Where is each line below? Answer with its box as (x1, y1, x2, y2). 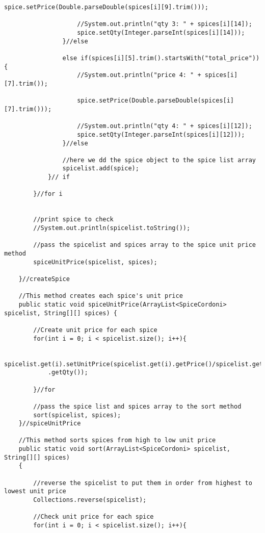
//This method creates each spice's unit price (18, 292, 183, 300)
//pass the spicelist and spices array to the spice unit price (33, 241, 256, 249)
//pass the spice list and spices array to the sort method (33, 402, 242, 410)
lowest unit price (4, 488, 66, 495)
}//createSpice (18, 275, 70, 283)
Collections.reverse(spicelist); (33, 496, 147, 504)
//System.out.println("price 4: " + (77, 71, 201, 79)
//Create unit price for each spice (33, 326, 157, 334)
